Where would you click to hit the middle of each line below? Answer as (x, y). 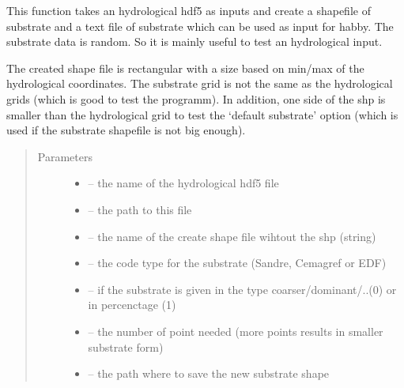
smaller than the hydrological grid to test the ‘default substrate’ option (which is (202, 114)
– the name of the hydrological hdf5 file (183, 183)
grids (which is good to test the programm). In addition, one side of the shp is (196, 98)
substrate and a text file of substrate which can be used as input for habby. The (200, 26)
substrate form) (126, 347)
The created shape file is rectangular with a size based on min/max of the (185, 68)
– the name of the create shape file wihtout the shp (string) (232, 236)
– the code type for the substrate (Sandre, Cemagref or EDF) (237, 263)
